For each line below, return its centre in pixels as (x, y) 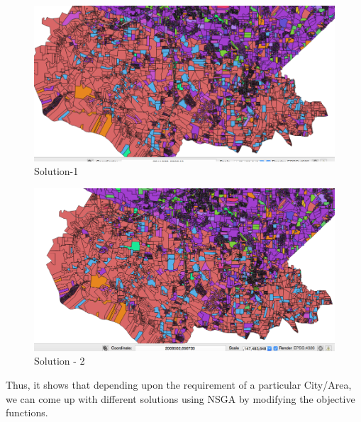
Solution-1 (56, 171)
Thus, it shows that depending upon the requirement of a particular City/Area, (179, 385)
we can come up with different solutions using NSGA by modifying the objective (180, 398)
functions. (27, 412)
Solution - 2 (60, 361)
